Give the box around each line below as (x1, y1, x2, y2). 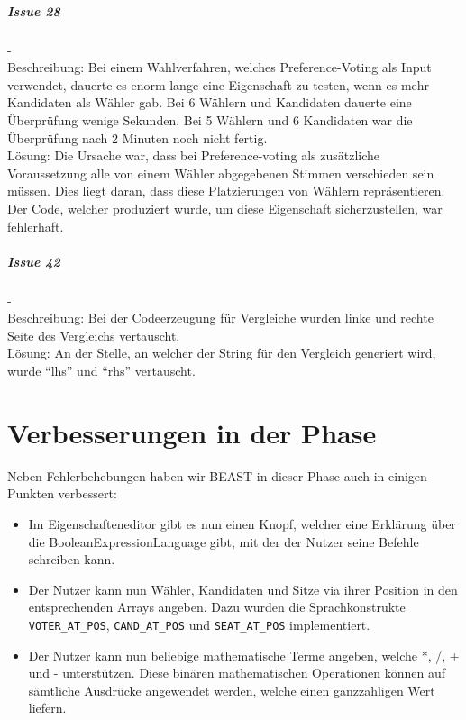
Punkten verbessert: (7, 484, 117, 503)
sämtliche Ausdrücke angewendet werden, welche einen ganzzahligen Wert (28, 680, 435, 699)
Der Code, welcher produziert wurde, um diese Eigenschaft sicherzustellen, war (7, 198, 443, 217)
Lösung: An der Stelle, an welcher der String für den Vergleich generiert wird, (7, 343, 436, 362)
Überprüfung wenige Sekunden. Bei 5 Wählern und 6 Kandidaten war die (7, 110, 413, 129)
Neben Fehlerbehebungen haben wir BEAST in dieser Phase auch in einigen (7, 466, 427, 485)
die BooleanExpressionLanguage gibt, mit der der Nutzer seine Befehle (28, 532, 419, 551)
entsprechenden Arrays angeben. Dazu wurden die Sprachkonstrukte (28, 597, 406, 616)
